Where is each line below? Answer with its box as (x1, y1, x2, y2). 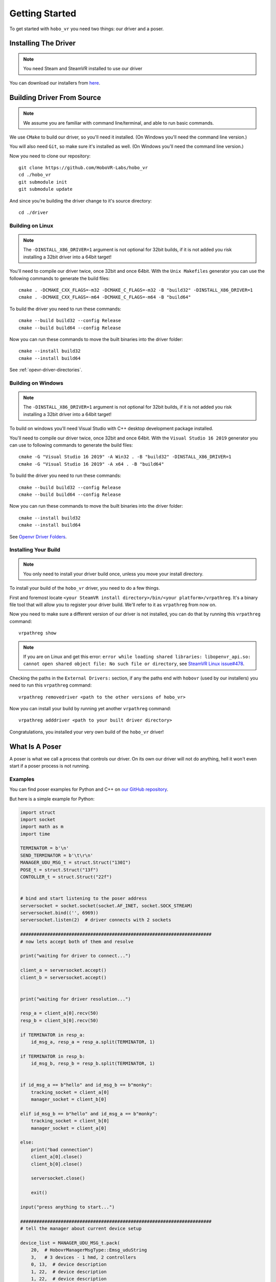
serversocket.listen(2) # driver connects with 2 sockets (20, 917, 171, 923)
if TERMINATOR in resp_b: (20, 1053, 85, 1059)
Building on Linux (9, 222, 54, 229)
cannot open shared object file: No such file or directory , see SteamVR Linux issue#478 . (23, 660, 245, 667)
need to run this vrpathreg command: (9, 682, 92, 688)
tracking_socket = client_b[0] (31, 1118, 109, 1124)
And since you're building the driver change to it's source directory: (9, 197, 152, 204)
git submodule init (18, 179, 67, 185)
